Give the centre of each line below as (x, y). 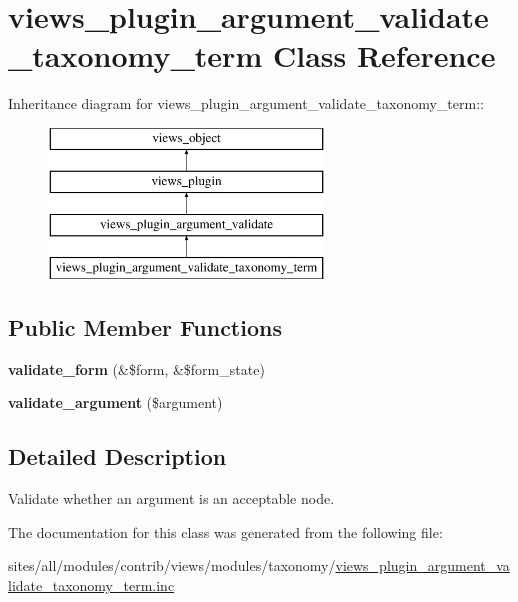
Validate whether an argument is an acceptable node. (171, 498)
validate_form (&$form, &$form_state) (136, 368)
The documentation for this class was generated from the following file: (225, 531)
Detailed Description (117, 456)
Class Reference (384, 55)
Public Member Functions (145, 327)
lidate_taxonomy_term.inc (91, 585)
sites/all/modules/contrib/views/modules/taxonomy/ (172, 565)
